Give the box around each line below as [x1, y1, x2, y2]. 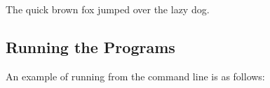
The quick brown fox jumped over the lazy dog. [6, 2, 210, 16]
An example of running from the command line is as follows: [6, 68, 265, 83]
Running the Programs [6, 36, 175, 57]
